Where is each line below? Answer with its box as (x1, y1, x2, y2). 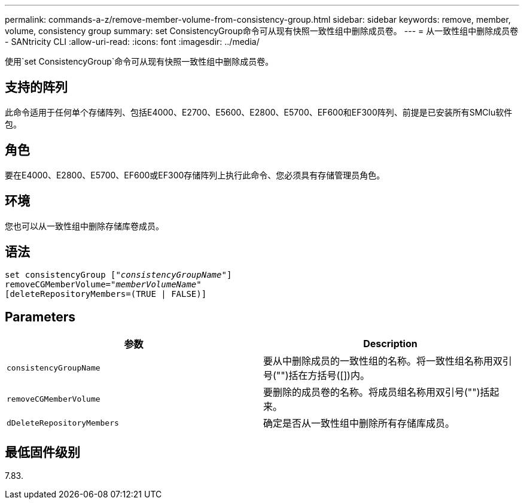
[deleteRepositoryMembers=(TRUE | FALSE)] (5, 289, 207, 299)
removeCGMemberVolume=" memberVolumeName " (5, 280, 202, 290)
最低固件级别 (5, 444, 80, 460)
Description (363, 338, 418, 350)
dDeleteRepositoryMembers (7, 418, 119, 427)
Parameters (5, 309, 75, 324)
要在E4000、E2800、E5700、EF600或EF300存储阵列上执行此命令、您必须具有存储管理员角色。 (5, 169, 385, 180)
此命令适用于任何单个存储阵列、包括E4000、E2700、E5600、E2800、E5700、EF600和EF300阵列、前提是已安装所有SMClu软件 (5, 107, 513, 117)
